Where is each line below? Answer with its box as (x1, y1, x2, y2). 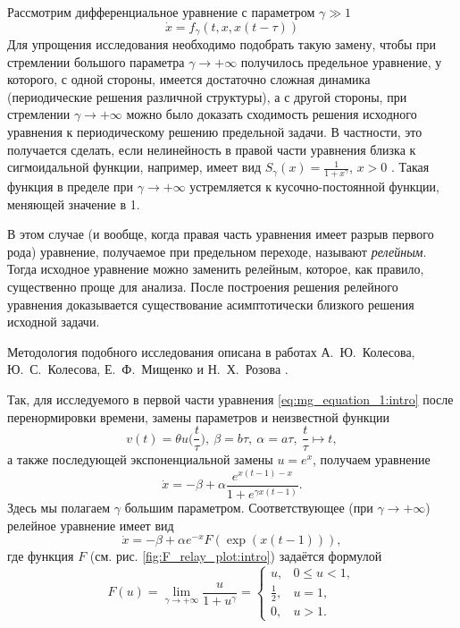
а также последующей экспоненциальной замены (7, 450, 273, 469)
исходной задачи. (7, 312, 100, 331)
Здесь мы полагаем (7, 498, 111, 517)
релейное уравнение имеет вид (7, 515, 174, 534)
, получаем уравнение (313, 450, 431, 469)
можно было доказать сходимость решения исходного (126, 105, 417, 123)
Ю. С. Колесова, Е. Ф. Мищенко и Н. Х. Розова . (7, 360, 289, 378)
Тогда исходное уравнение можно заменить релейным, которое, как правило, (7, 259, 424, 278)
